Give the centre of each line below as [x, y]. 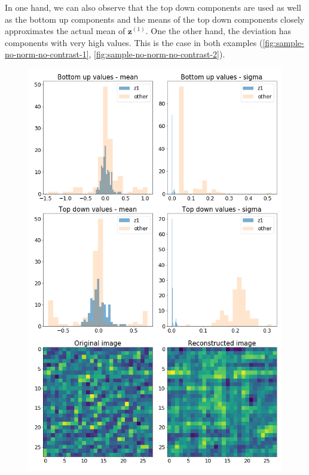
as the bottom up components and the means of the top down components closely [155, 19]
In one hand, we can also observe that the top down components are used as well [153, 7]
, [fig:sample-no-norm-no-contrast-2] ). [157, 54]
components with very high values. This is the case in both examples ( [134, 42]
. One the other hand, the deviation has [218, 31]
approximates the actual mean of [65, 31]
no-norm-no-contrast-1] [47, 54]
